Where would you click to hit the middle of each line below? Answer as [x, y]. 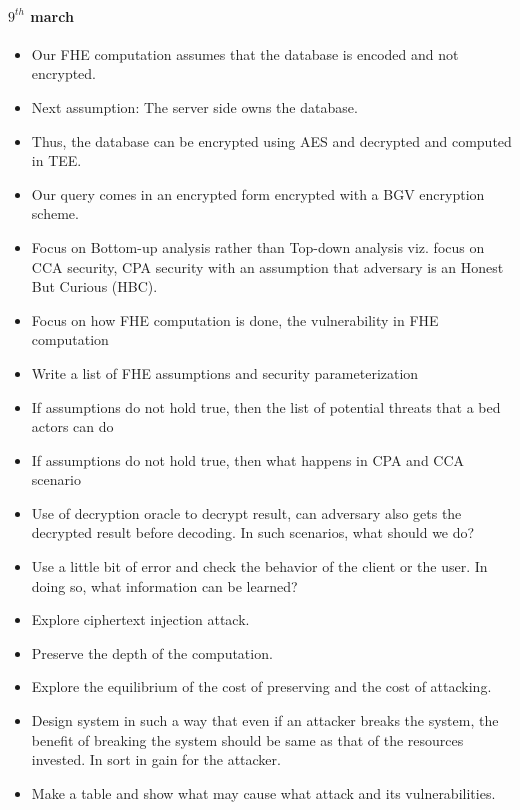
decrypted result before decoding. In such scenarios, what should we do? [253, 532]
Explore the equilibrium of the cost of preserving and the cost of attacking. [261, 686]
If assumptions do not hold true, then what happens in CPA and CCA [248, 459]
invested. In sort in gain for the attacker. [156, 759]
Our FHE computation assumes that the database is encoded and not [245, 53]
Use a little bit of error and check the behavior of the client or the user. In [259, 566]
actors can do [72, 426]
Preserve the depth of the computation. [152, 652]
